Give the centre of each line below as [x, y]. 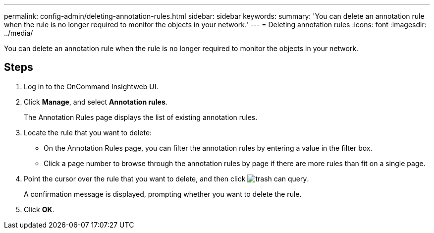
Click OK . [39, 209]
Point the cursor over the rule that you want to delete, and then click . [166, 178]
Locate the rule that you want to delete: [88, 132]
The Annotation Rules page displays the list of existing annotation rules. [141, 117]
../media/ [19, 33]
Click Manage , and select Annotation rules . [96, 102]
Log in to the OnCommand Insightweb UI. [91, 86]
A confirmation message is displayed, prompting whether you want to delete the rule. [163, 194]
